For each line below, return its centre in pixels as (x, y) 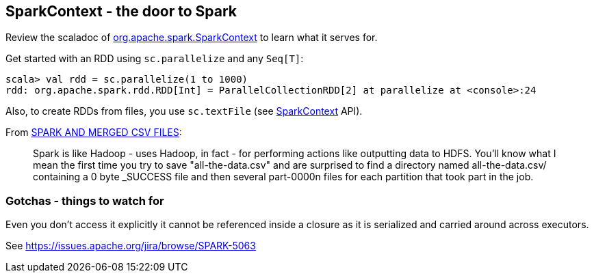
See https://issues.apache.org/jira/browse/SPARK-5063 (131, 246)
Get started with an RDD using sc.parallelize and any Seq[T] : (155, 59)
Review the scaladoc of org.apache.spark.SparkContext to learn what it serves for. (192, 38)
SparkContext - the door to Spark (121, 11)
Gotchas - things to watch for (85, 200)
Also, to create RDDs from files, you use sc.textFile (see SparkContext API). (184, 111)
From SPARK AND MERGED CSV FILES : (94, 133)
